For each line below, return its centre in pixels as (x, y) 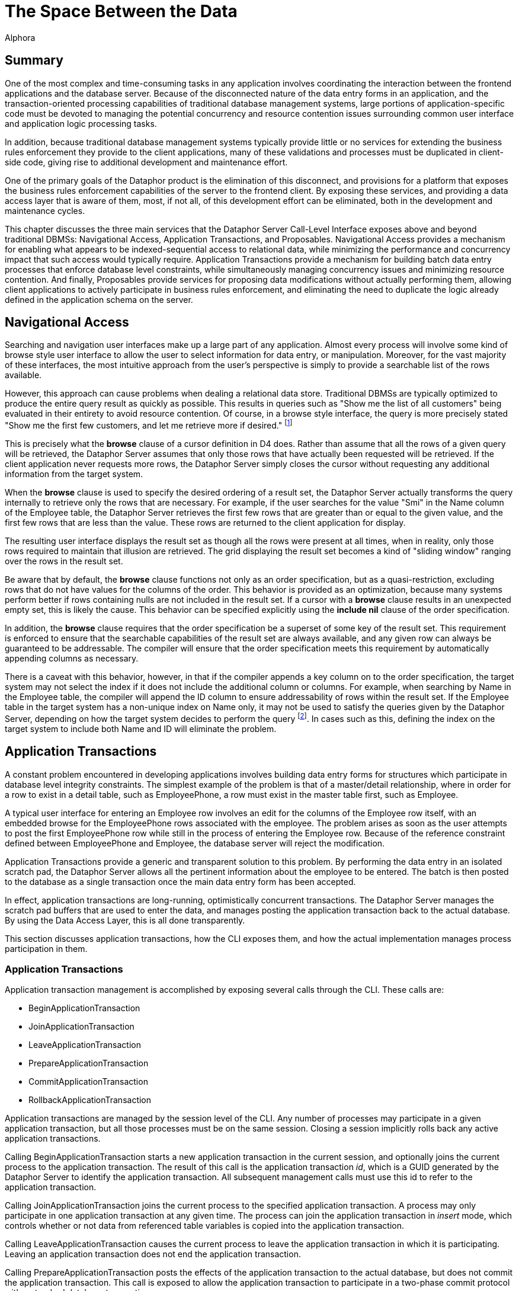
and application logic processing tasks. (81, 123)
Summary (34, 60)
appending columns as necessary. (72, 659)
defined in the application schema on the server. (99, 299)
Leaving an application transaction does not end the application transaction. (153, 1254)
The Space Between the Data (121, 11)
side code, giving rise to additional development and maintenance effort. (146, 162)
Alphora (20, 37)
